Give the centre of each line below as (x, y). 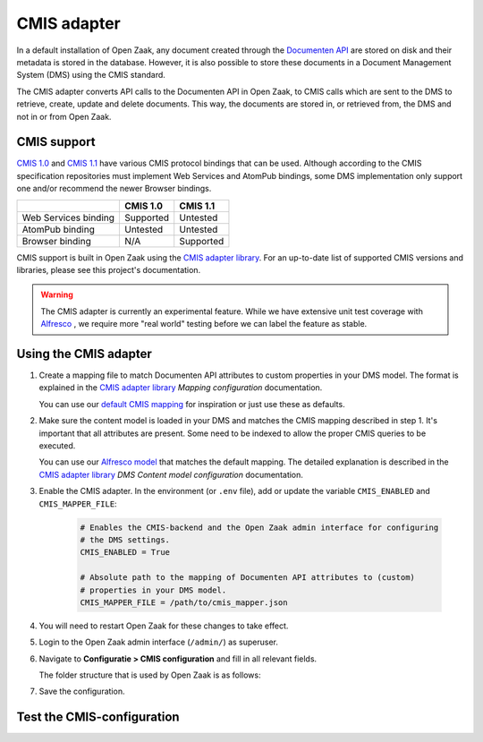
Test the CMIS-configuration (98, 717)
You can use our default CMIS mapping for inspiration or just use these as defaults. (192, 404)
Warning (57, 294)
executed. (57, 446)
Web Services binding (68, 217)
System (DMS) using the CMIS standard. (91, 75)
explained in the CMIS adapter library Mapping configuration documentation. (181, 388)
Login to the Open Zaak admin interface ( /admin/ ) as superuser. (159, 642)
